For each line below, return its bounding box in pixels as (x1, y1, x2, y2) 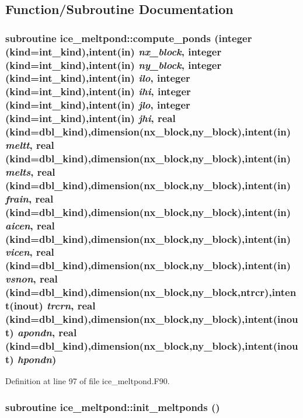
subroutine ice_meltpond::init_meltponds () (5, 399, 220, 414)
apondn (17, 325, 52, 339)
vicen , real (5, 245, 54, 259)
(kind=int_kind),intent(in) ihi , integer (5, 84, 191, 99)
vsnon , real (5, 271, 58, 286)
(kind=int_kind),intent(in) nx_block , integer (5, 44, 222, 58)
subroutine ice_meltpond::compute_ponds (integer (5, 30, 252, 45)
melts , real (5, 164, 55, 179)
